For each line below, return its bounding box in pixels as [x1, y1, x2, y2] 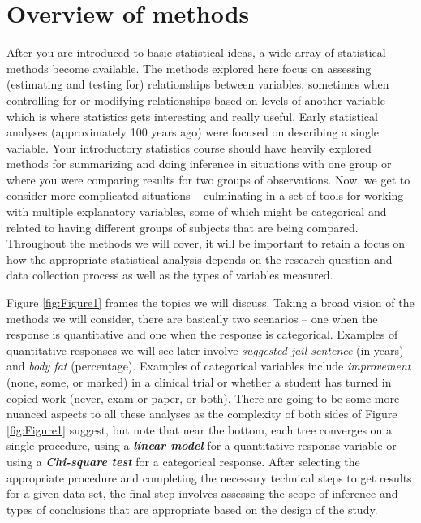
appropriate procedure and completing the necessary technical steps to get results [6, 469, 412, 486]
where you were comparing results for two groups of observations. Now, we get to [6, 171, 410, 188]
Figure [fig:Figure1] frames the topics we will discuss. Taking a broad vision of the [6, 294, 415, 311]
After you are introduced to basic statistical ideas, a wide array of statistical [6, 44, 386, 61]
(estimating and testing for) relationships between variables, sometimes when [6, 76, 389, 93]
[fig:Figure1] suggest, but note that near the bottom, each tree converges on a [6, 421, 393, 438]
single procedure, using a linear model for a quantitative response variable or [6, 437, 397, 454]
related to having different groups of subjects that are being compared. [6, 218, 359, 236]
